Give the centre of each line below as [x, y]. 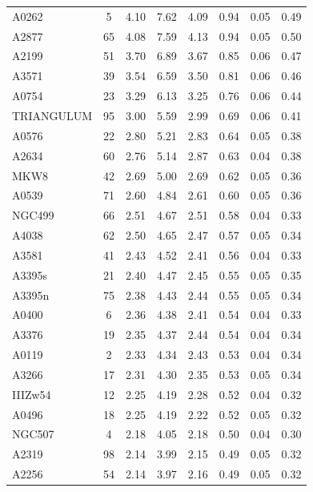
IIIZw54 [32, 394]
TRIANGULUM [52, 115]
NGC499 [33, 215]
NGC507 [33, 434]
